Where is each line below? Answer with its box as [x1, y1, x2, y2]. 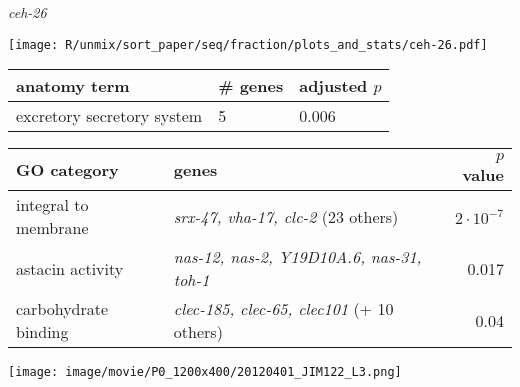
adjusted [299, 74, 368, 98]
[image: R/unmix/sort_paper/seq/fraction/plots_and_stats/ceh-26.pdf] [8, 37, 488, 52]
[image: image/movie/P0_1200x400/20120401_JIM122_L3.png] [8, 365, 402, 380]
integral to [16, 193, 89, 217]
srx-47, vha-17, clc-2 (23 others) [173, 204, 399, 228]
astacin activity [16, 256, 124, 280]
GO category [16, 158, 119, 182]
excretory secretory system [16, 104, 203, 128]
